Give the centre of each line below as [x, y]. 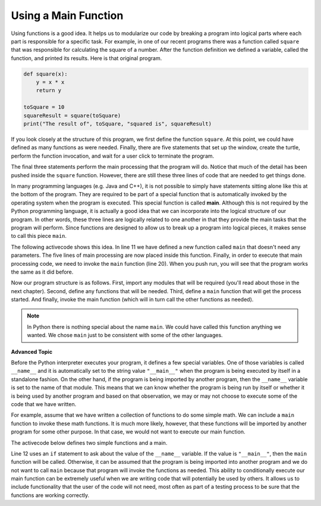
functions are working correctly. [50, 495]
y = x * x [50, 82]
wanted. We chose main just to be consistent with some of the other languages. [125, 335]
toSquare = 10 [44, 107]
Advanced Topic [32, 351]
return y [49, 90]
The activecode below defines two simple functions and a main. [89, 442]
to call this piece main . [39, 236]
